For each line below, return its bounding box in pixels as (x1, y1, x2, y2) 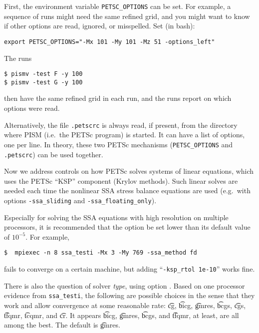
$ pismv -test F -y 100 (4, 70, 83, 78)
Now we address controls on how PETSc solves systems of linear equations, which (4, 166, 254, 176)
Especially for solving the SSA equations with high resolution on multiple (4, 212, 229, 222)
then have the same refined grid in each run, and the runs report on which (4, 93, 232, 103)
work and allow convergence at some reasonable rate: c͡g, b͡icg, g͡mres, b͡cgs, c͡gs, (4, 300, 246, 310)
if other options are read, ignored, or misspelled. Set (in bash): (4, 20, 195, 31)
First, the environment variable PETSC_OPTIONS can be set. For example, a (4, 1, 231, 11)
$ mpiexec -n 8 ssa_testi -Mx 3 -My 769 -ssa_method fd (4, 249, 197, 257)
